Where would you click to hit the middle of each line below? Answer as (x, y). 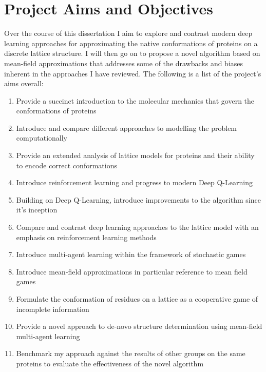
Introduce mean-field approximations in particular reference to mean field (132, 271)
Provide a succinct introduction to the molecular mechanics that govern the (135, 100)
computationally (42, 138)
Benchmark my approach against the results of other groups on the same (131, 353)
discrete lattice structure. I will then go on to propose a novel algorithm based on (132, 53)
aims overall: (24, 83)
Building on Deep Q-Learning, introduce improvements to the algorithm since (138, 199)
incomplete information (53, 309)
